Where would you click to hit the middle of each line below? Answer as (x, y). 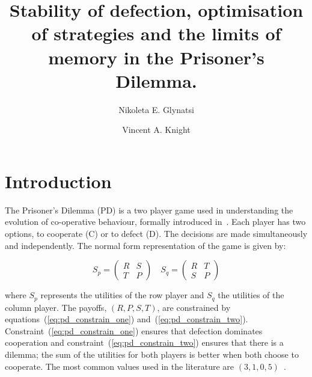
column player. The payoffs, (56, 307)
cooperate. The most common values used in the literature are (120, 366)
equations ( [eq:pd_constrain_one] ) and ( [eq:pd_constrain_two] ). (127, 319)
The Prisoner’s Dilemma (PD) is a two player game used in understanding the (149, 210)
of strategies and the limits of (156, 33)
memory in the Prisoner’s (156, 57)
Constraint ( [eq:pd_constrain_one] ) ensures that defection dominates (134, 330)
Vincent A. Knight (156, 130)
